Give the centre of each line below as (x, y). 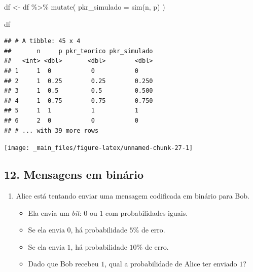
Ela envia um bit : (55, 212)
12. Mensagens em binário (74, 174)
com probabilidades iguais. (147, 212)
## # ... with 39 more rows (51, 130)
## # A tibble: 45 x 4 (42, 41)
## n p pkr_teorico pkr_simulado (79, 51)
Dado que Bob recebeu (63, 264)
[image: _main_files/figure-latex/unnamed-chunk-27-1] (99, 148)
